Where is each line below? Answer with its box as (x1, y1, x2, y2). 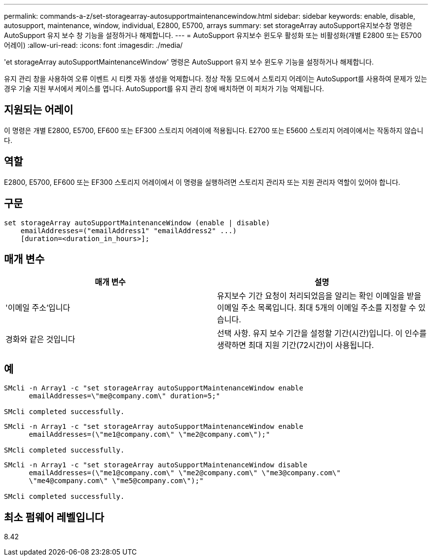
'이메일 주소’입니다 (5, 303, 71, 313)
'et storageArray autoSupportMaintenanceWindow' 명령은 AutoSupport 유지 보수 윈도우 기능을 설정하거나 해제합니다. (4, 58, 374, 66)
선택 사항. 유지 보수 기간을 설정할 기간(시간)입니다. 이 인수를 (217, 328, 427, 339)
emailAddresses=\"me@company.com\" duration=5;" (29, 392, 220, 400)
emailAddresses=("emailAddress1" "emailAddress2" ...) (20, 226, 237, 235)
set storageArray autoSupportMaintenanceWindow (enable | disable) (4, 218, 270, 227)
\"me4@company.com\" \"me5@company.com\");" (29, 477, 204, 485)
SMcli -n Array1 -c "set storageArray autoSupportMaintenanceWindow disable (4, 461, 308, 469)
